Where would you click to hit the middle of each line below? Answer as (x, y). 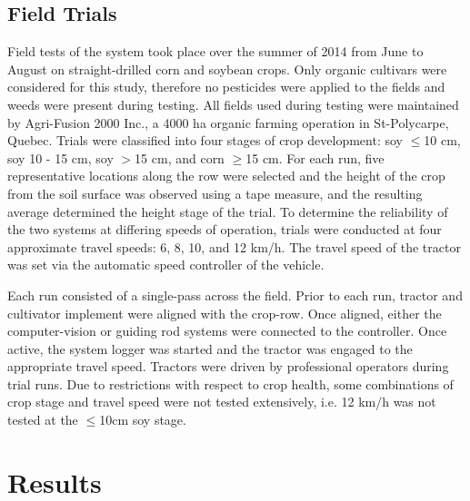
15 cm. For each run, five (315, 157)
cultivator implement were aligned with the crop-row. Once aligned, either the (225, 313)
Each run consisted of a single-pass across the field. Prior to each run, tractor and (235, 295)
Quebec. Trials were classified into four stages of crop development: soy (205, 140)
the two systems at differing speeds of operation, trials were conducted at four (225, 229)
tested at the (43, 420)
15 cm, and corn (180, 157)
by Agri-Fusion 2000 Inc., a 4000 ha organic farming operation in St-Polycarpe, (228, 122)
